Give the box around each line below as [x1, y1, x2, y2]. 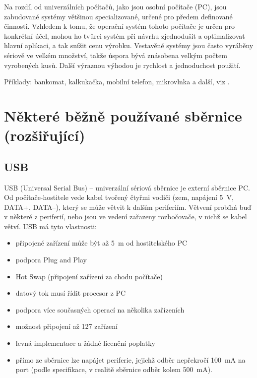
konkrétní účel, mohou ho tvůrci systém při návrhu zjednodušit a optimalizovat [4, 30, 245, 41]
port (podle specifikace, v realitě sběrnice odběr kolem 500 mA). [15, 364, 212, 375]
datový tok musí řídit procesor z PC [15, 288, 126, 298]
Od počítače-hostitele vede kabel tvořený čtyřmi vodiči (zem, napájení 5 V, [4, 192, 234, 202]
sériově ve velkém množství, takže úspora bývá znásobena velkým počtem [4, 50, 227, 60]
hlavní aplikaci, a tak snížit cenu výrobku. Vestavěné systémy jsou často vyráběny [4, 40, 254, 51]
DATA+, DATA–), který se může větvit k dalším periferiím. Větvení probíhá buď [4, 201, 252, 212]
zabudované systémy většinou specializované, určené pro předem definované [4, 11, 233, 21]
